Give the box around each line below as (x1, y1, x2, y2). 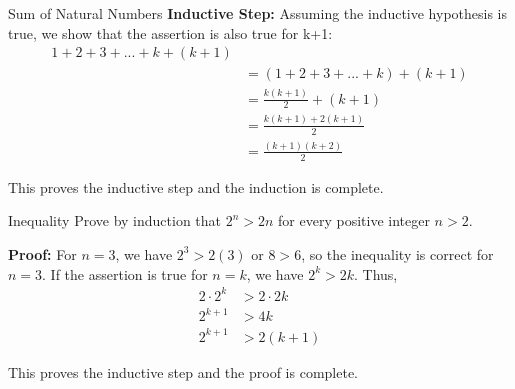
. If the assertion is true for (42, 263, 208, 284)
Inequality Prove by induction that (8, 210, 222, 231)
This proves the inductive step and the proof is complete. (8, 361, 358, 382)
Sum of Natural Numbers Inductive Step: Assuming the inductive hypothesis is (8, 3, 508, 23)
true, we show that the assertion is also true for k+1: (8, 22, 333, 43)
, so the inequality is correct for (301, 243, 494, 264)
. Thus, (353, 263, 398, 284)
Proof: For (8, 243, 77, 264)
